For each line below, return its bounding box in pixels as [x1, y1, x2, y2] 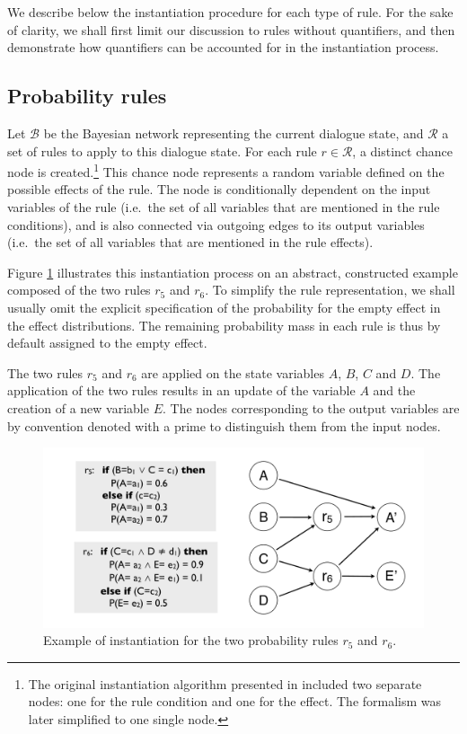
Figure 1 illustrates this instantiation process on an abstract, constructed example [7, 262, 458, 281]
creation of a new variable [7, 398, 149, 417]
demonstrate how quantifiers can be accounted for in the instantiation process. [7, 38, 439, 57]
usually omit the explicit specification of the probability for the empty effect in [7, 297, 441, 316]
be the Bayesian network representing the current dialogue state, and [43, 123, 424, 142]
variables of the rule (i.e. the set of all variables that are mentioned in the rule [7, 198, 440, 217]
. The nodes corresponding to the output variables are [162, 398, 460, 417]
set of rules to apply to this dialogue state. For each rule [7, 141, 317, 160]
